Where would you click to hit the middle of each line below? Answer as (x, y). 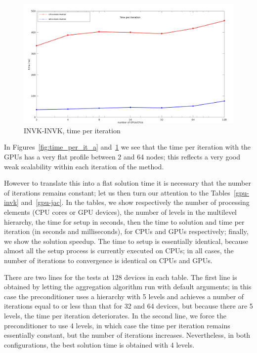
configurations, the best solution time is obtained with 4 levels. (99, 344)
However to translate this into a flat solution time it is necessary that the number (128, 183)
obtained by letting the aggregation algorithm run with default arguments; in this (128, 287)
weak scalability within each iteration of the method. (84, 166)
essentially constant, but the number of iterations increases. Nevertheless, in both (127, 335)
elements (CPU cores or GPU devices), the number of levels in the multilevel (121, 212)
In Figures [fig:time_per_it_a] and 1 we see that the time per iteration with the (128, 147)
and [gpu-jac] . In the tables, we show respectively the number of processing (135, 202)
